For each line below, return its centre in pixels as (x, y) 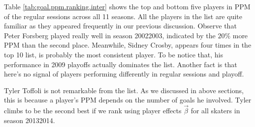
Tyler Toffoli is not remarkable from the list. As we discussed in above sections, (124, 90)
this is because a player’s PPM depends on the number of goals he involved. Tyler (128, 100)
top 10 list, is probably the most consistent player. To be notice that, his (114, 54)
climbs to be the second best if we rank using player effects (93, 111)
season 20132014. (30, 120)
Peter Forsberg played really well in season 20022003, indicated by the (110, 35)
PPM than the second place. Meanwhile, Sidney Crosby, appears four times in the (128, 45)
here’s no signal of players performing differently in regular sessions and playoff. (124, 74)
